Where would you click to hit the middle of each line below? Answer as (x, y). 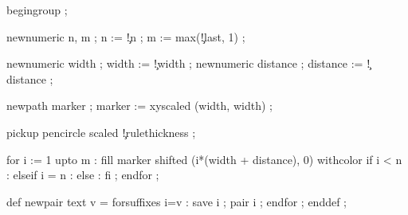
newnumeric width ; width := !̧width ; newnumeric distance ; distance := (185, 63)
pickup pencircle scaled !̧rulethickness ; (101, 132)
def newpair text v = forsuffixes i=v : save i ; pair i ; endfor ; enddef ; (177, 201)
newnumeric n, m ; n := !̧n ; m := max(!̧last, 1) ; (126, 36)
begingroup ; (37, 10)
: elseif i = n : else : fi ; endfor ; (83, 175)
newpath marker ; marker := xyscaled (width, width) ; (139, 106)
